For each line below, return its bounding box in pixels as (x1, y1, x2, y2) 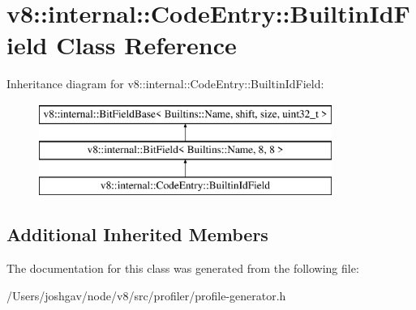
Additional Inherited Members (6, 222, 268, 247)
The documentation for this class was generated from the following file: (6, 260, 359, 277)
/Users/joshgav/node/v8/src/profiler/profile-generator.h (6, 287, 286, 304)
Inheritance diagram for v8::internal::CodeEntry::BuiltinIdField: (6, 75, 324, 92)
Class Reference (56, 28, 237, 62)
